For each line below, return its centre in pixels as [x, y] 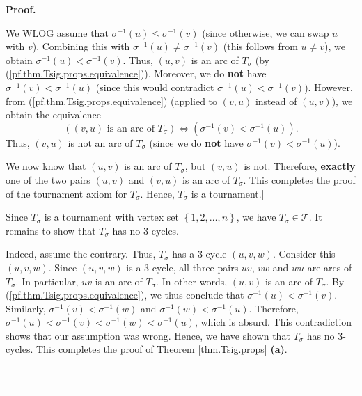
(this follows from [260, 46]
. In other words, [192, 281]
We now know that [46, 166]
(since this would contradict [155, 87]
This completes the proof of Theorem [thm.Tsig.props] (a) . [162, 349]
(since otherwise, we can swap [266, 32]
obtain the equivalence [53, 114]
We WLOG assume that [57, 32]
